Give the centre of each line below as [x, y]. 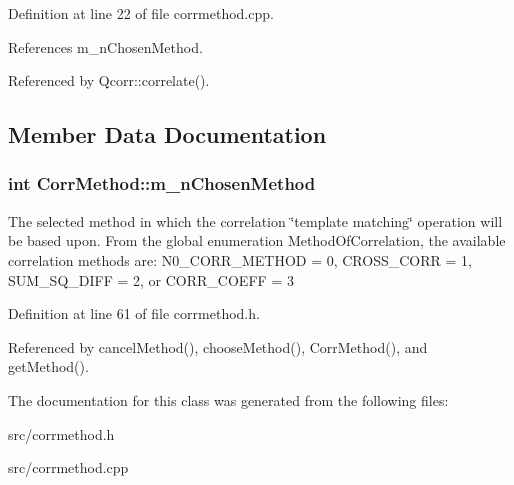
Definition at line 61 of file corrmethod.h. [134, 313]
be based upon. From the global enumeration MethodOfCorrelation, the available [257, 240]
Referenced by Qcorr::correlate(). [109, 80]
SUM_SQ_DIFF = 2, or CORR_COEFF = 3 [151, 279]
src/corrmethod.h [61, 433]
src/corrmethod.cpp [68, 467]
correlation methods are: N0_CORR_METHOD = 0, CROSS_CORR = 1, [240, 259]
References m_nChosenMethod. [105, 46]
